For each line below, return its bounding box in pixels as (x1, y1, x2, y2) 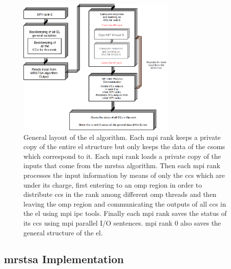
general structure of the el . (23, 227, 103, 237)
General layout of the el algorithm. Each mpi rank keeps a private (23, 132, 221, 142)
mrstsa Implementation (4, 251, 124, 266)
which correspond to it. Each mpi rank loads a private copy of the (23, 151, 221, 161)
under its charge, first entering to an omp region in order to (23, 179, 202, 190)
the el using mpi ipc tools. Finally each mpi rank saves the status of (23, 208, 227, 218)
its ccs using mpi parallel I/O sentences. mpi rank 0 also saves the (23, 218, 221, 228)
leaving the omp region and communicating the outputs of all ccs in (23, 198, 226, 209)
